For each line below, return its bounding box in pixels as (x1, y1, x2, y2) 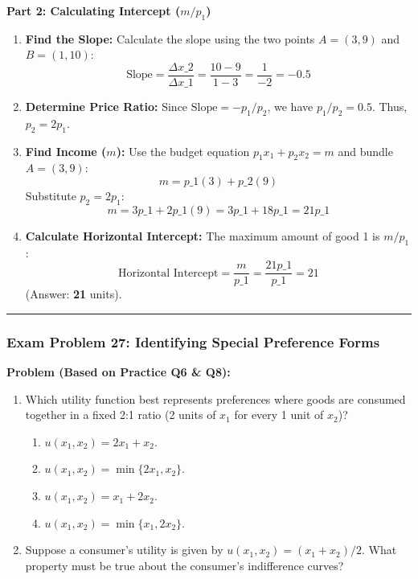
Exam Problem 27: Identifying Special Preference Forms (6, 331, 380, 351)
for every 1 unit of (234, 406, 324, 423)
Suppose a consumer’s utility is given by (25, 541, 223, 558)
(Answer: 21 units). (25, 285, 122, 302)
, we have (267, 98, 313, 115)
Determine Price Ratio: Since (25, 98, 188, 115)
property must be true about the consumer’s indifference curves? (25, 556, 344, 573)
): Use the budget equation (116, 142, 250, 159)
